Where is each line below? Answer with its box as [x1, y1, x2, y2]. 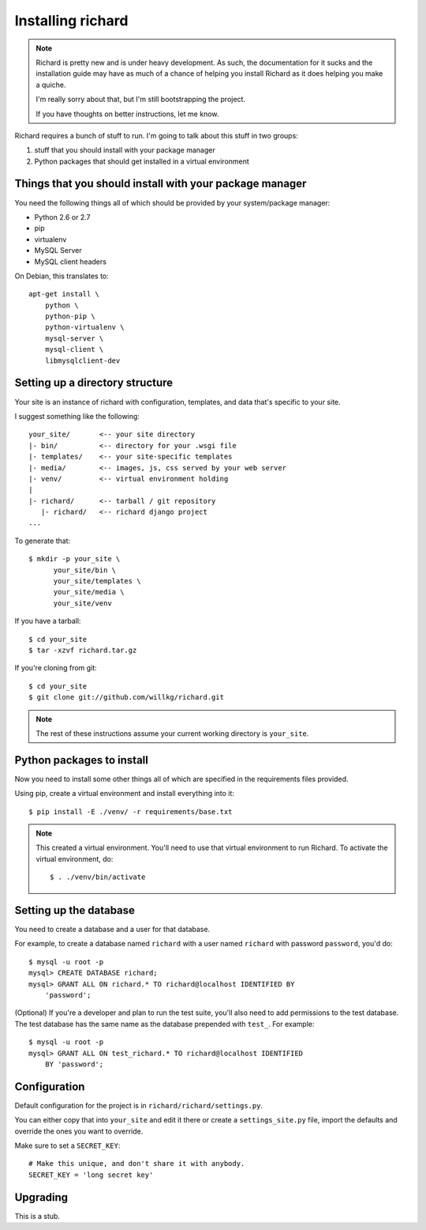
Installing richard [14, 12, 129, 29]
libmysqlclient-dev [44, 356, 121, 365]
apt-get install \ [28, 289, 100, 299]
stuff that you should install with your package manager [34, 145, 216, 155]
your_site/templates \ [53, 577, 141, 586]
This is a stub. [14, 1211, 61, 1221]
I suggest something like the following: [14, 411, 140, 421]
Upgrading [14, 1190, 69, 1204]
